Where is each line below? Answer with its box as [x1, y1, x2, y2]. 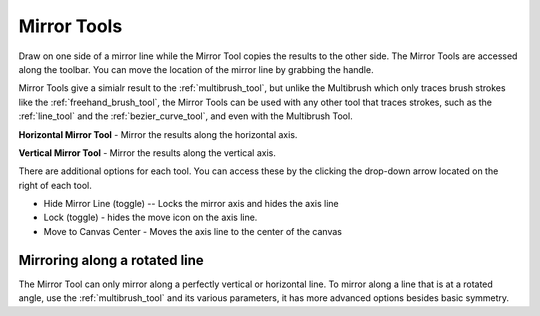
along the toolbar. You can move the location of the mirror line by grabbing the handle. [18, 63, 374, 75]
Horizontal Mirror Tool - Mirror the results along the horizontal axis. [18, 128, 298, 140]
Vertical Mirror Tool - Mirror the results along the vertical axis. [18, 146, 277, 159]
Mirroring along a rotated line [18, 251, 204, 269]
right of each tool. [18, 179, 92, 191]
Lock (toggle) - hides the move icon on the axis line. [43, 211, 258, 224]
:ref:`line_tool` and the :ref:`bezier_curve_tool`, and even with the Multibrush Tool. [18, 110, 354, 122]
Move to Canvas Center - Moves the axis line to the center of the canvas [43, 225, 342, 237]
